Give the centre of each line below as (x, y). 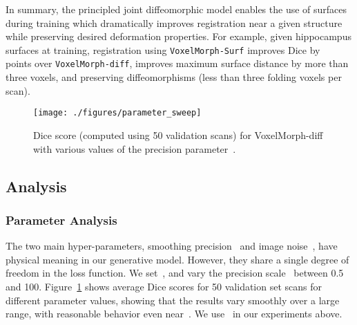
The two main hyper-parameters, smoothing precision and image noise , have (172, 246)
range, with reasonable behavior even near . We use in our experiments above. (174, 314)
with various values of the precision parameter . (135, 148)
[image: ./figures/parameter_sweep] (117, 113)
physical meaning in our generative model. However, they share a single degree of (177, 259)
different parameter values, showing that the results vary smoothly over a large (173, 300)
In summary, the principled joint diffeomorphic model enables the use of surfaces (176, 9)
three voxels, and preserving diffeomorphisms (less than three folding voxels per (174, 77)
